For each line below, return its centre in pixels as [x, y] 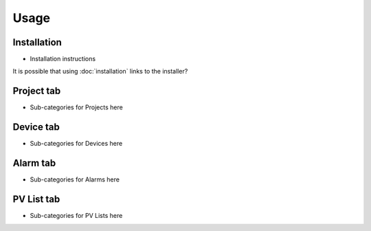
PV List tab [36, 199]
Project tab [37, 91]
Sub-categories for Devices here [76, 144]
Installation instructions [63, 59]
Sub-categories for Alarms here [75, 179]
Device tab [36, 127]
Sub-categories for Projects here [76, 107]
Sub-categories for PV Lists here [76, 216]
